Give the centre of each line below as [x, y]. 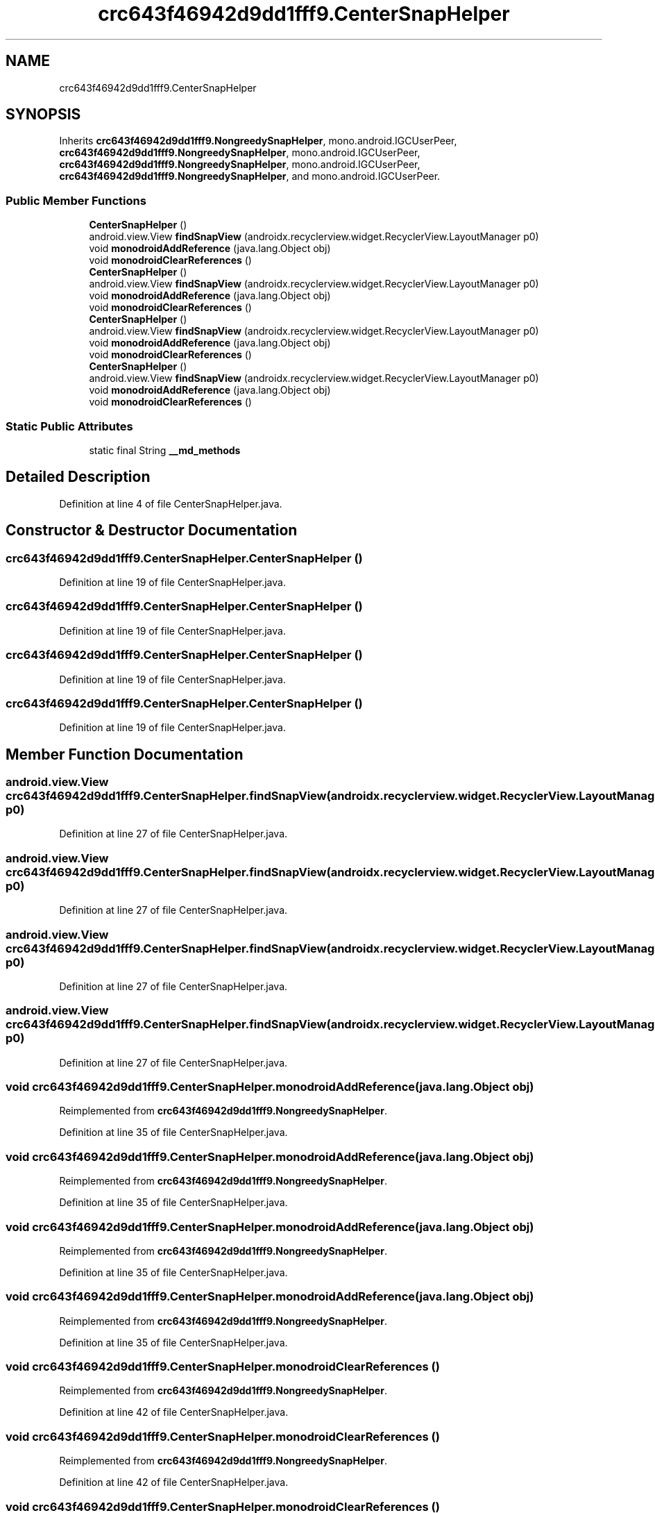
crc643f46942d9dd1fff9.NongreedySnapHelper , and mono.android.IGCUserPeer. [250, 176]
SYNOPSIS [43, 115]
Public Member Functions [76, 200]
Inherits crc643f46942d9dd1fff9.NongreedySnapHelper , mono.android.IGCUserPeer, [258, 141]
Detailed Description [78, 477]
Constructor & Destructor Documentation [152, 530]
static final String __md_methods [165, 450]
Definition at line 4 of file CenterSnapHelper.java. [171, 503]
